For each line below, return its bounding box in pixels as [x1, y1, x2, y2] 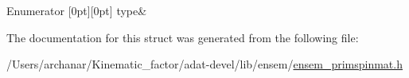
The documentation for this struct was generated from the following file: [6, 29, 359, 45]
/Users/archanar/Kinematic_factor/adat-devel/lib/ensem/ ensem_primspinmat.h [6, 56, 403, 72]
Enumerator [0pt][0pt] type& [6, 2, 147, 18]
